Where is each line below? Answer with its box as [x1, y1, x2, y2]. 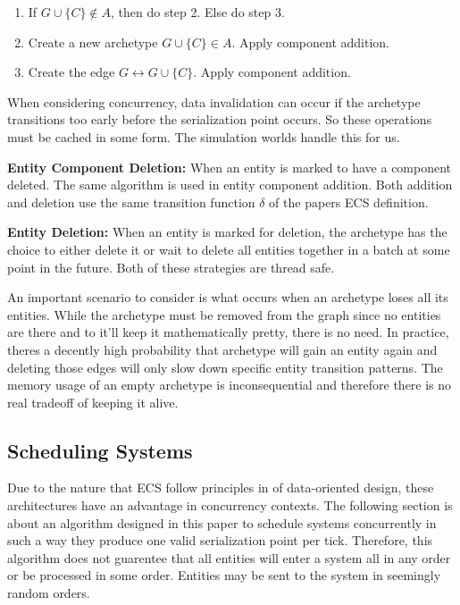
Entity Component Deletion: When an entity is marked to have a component [7, 157, 452, 176]
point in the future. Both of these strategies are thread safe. [7, 257, 335, 276]
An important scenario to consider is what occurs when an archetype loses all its [7, 288, 448, 307]
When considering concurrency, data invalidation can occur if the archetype [7, 92, 421, 111]
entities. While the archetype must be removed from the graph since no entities [7, 305, 441, 324]
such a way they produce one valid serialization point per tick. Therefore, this [7, 531, 433, 550]
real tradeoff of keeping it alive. [7, 392, 179, 411]
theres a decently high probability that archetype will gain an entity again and [7, 340, 438, 358]
